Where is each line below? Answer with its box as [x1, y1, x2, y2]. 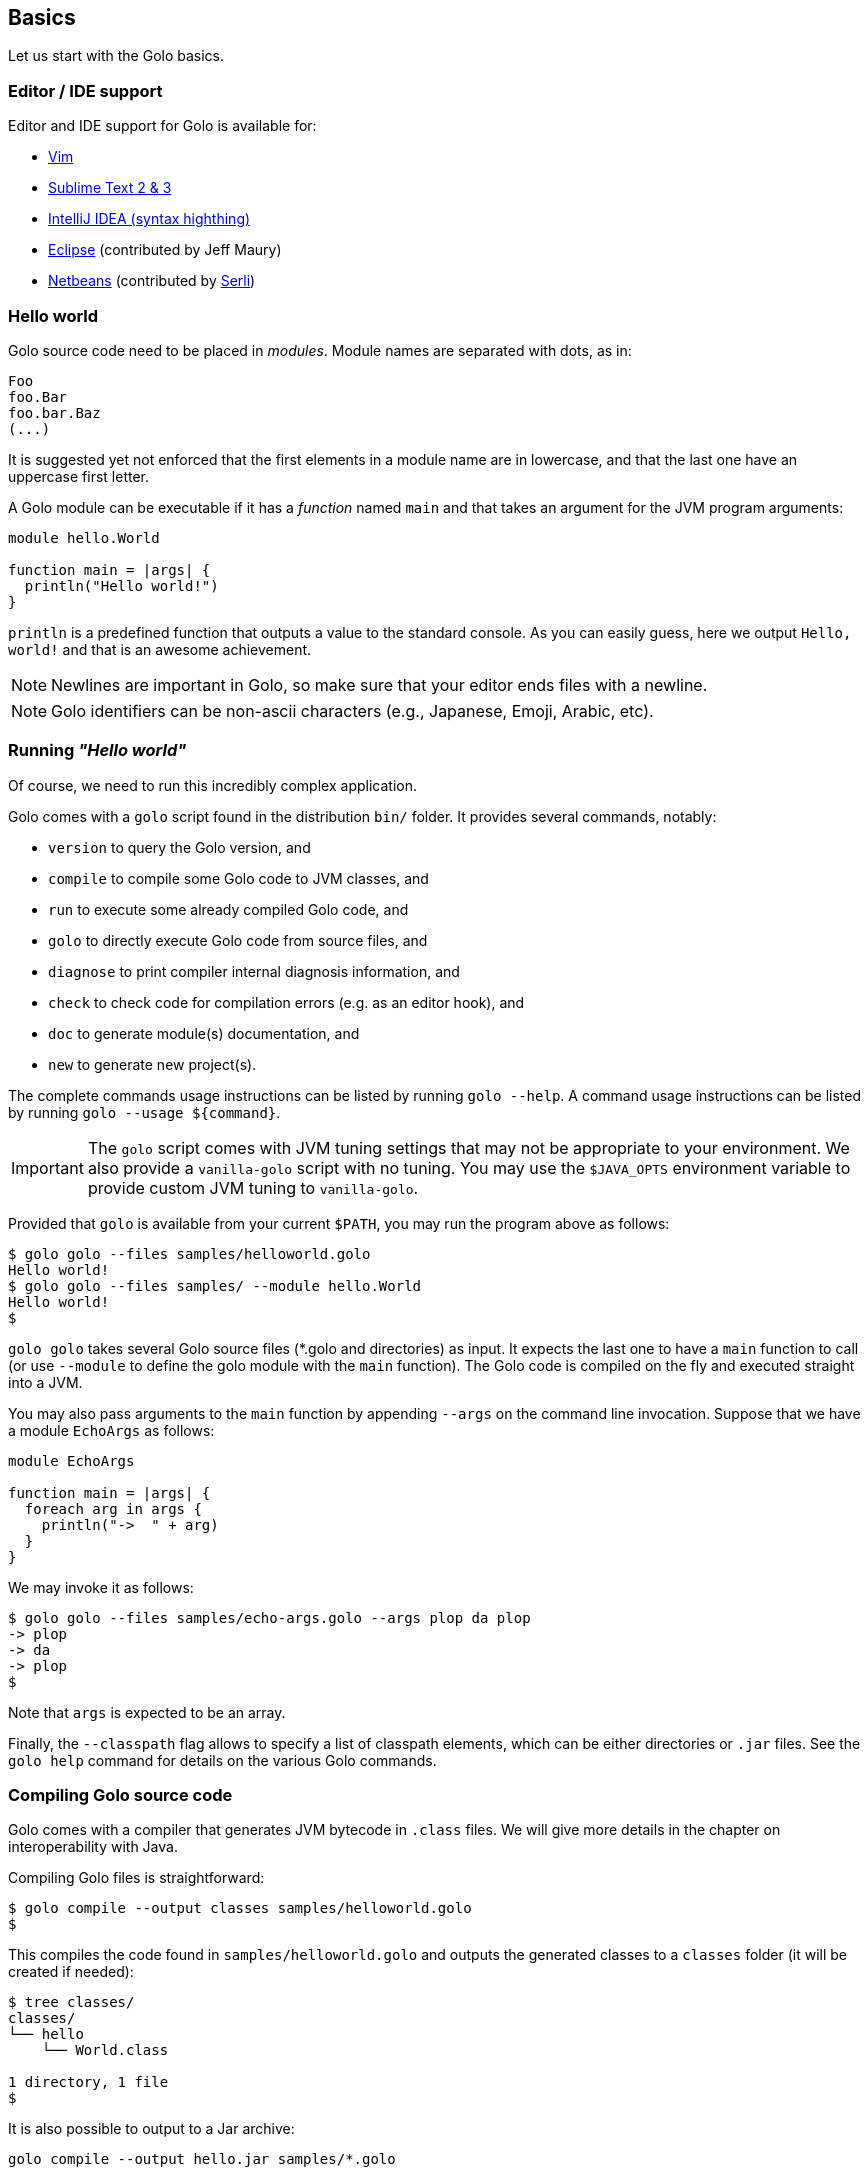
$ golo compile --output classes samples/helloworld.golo [8, 1900, 472, 1917]
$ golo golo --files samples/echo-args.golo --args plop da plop [8, 1609, 531, 1626]
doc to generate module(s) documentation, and [48, 1024, 360, 1042]
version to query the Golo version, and [48, 838, 311, 856]
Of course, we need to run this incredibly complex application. [8, 776, 417, 794]
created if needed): [8, 1963, 134, 1981]
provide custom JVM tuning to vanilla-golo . [87, 1177, 419, 1198]
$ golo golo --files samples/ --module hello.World [8, 1277, 422, 1294]
